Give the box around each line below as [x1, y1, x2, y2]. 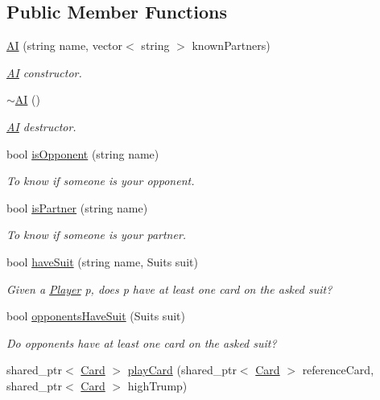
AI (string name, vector [6, 37, 123, 54]
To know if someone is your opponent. [6, 172, 195, 189]
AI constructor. [6, 64, 82, 80]
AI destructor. [6, 118, 76, 134]
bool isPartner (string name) [6, 199, 148, 216]
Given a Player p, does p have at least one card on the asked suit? [6, 280, 332, 297]
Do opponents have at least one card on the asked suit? [6, 334, 277, 351]
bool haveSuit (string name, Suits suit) [6, 253, 198, 270]
